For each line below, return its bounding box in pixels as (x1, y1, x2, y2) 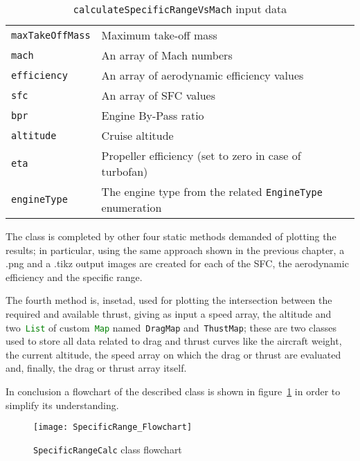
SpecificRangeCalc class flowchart (33, 442, 182, 456)
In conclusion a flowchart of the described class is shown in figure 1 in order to (6, 384, 341, 398)
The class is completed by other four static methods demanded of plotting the (6, 229, 336, 243)
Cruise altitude (101, 127, 174, 143)
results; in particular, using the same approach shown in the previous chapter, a (6, 242, 345, 257)
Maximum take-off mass (101, 27, 217, 43)
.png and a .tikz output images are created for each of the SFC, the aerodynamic (6, 256, 349, 271)
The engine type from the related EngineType (101, 183, 323, 199)
